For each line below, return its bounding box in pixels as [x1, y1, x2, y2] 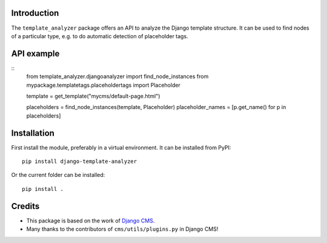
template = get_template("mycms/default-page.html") [26, 92, 160, 99]
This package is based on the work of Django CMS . [26, 217, 155, 224]
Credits [11, 201, 40, 211]
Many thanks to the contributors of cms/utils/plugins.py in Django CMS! [26, 225, 219, 233]
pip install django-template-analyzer [22, 158, 137, 165]
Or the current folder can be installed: [11, 171, 105, 179]
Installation [11, 128, 54, 138]
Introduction [11, 8, 59, 18]
